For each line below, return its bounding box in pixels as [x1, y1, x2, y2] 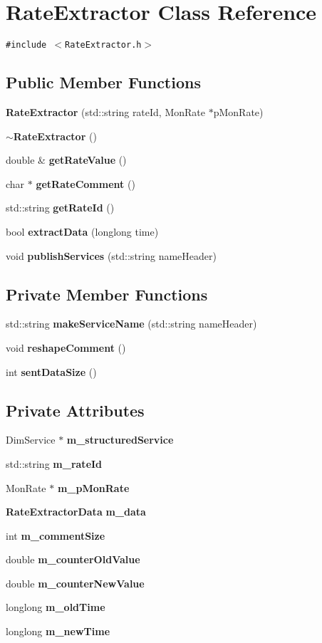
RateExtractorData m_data [6, 504, 146, 519]
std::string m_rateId [6, 456, 103, 471]
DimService [6, 432, 56, 447]
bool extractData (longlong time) [6, 224, 159, 239]
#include [6, 40, 47, 51]
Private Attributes [6, 399, 145, 421]
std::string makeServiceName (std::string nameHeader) [6, 316, 257, 331]
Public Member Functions [6, 71, 201, 93]
